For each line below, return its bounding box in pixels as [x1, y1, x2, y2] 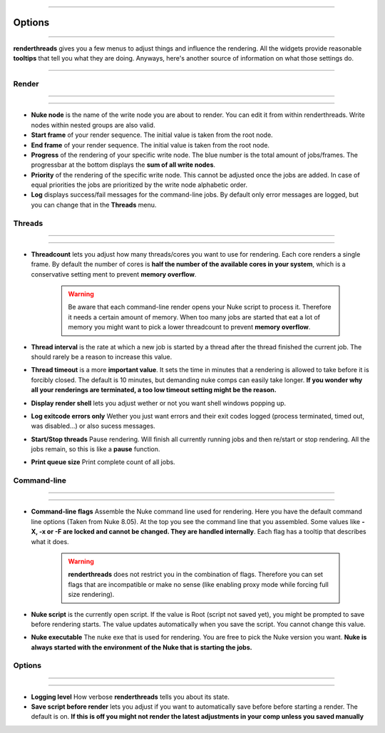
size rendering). [68, 590, 115, 599]
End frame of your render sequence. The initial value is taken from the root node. [31, 140, 270, 149]
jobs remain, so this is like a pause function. [31, 445, 160, 453]
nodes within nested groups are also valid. [31, 121, 156, 129]
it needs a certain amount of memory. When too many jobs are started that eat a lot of [68, 312, 321, 321]
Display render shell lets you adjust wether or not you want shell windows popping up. [31, 399, 287, 407]
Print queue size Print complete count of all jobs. [31, 458, 175, 466]
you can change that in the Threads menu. [31, 200, 157, 209]
